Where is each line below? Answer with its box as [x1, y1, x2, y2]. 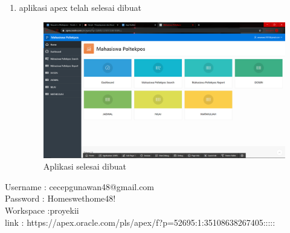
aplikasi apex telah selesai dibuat [19, 1, 141, 13]
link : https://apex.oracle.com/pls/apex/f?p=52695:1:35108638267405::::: [5, 215, 275, 228]
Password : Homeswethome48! [5, 192, 116, 205]
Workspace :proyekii [5, 204, 79, 217]
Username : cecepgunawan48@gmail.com [5, 180, 155, 193]
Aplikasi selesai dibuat [43, 160, 126, 173]
